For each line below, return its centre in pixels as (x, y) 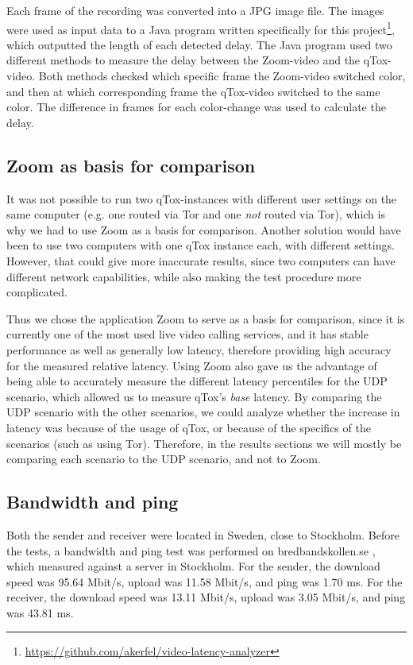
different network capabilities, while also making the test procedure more (184, 276)
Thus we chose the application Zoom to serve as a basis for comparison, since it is (206, 318)
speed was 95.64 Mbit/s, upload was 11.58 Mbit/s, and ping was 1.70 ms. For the (205, 581)
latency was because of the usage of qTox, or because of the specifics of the (189, 427)
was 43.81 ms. (40, 612)
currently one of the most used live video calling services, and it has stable (187, 334)
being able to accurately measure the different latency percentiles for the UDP (197, 381)
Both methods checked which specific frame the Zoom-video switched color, (222, 76)
